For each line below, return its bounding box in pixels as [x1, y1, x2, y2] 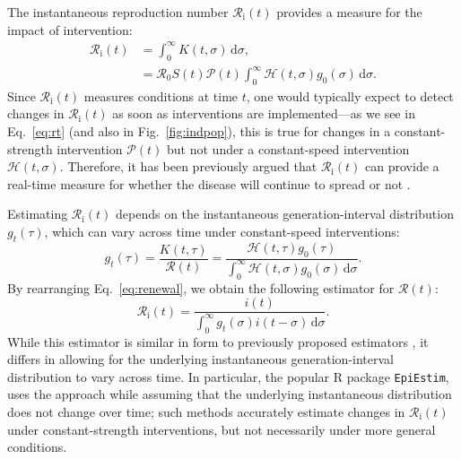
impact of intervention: [7, 20, 133, 39]
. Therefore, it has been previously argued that [59, 157, 317, 176]
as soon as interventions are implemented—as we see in [112, 104, 415, 123]
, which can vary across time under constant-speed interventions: [44, 222, 400, 240]
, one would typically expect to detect [246, 86, 454, 105]
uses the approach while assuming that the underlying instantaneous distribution [7, 385, 452, 403]
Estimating [7, 204, 68, 223]
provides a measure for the [276, 3, 422, 21]
